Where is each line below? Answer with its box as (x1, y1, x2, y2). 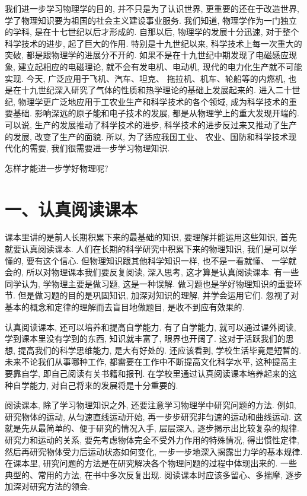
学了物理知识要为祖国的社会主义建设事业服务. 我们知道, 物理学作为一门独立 (5, 14, 298, 26)
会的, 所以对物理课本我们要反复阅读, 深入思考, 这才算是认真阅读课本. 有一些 (5, 266, 299, 278)
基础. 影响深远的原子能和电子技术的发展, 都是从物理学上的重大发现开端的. (12, 107, 299, 119)
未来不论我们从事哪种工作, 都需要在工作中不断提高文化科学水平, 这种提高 (5, 355, 289, 368)
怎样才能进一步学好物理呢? (5, 161, 108, 174)
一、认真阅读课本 (5, 196, 138, 221)
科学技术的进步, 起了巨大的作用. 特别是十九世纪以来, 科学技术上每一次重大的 (5, 37, 302, 49)
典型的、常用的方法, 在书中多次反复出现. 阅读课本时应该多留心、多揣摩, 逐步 (5, 468, 302, 481)
